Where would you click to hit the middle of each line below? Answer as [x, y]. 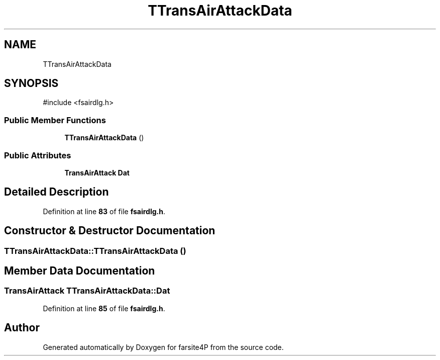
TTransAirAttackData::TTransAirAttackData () [95, 251]
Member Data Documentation [80, 271]
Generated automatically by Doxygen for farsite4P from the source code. [163, 347]
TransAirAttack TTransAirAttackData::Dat [87, 291]
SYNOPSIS [31, 83]
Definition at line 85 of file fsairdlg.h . [104, 308]
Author [22, 328]
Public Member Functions [55, 120]
